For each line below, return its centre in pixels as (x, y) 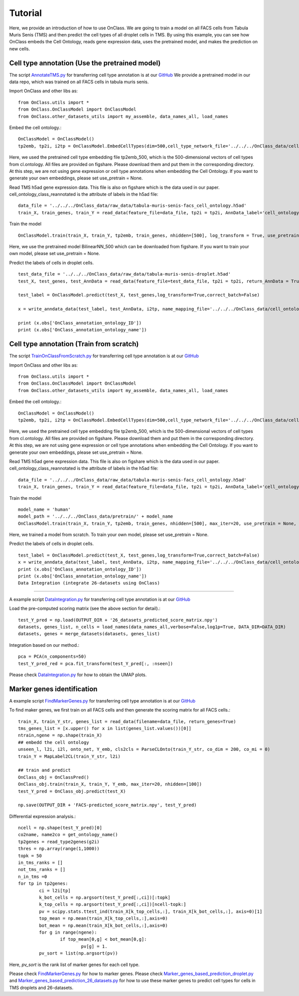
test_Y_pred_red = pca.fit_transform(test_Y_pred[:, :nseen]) (96, 663)
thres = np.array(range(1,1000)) (59, 849)
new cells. (19, 49)
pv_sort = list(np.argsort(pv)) (78, 953)
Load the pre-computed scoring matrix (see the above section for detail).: (85, 608)
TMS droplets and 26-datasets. (41, 988)
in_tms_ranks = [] (41, 863)
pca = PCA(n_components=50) (52, 657)
